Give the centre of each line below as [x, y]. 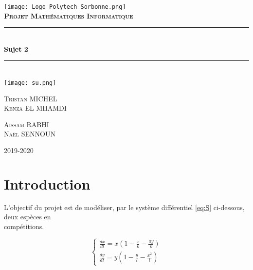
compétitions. [24, 226]
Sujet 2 [16, 48]
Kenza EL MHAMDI [35, 108]
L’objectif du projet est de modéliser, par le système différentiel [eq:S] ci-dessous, [124, 207]
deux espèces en [27, 217]
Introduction [47, 183]
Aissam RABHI [27, 124]
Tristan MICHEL [31, 98]
